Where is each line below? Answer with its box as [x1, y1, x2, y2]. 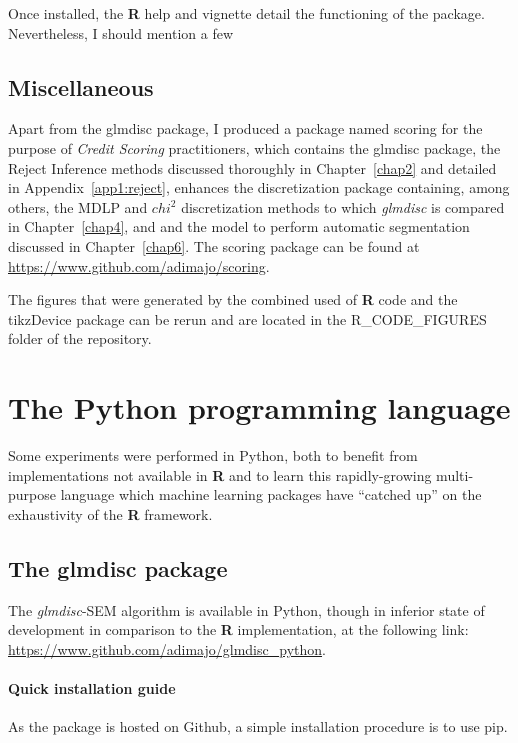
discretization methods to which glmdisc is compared [181, 196, 505, 217]
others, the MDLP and [8, 196, 148, 217]
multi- [436, 464, 474, 485]
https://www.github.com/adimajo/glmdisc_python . [8, 638, 326, 659]
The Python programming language [8, 387, 511, 428]
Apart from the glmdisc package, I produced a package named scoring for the [8, 118, 483, 139]
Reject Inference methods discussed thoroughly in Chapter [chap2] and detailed [8, 157, 497, 178]
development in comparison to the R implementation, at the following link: [8, 619, 469, 640]
